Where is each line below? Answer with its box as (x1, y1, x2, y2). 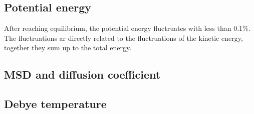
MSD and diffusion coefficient (4, 67, 161, 82)
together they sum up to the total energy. (4, 42, 132, 53)
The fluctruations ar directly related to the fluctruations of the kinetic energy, (4, 32, 243, 43)
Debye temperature (4, 96, 107, 112)
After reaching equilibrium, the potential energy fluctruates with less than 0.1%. (4, 23, 250, 33)
